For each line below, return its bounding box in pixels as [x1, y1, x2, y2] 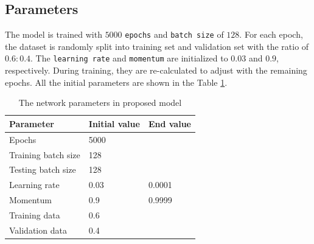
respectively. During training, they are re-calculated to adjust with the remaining [5, 64, 307, 77]
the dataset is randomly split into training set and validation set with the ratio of [5, 40, 309, 52]
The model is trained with [5, 28, 102, 41]
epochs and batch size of [125, 28, 224, 41]
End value [148, 117, 191, 130]
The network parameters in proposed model [18, 96, 182, 109]
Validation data [9, 223, 67, 236]
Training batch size [9, 148, 80, 161]
